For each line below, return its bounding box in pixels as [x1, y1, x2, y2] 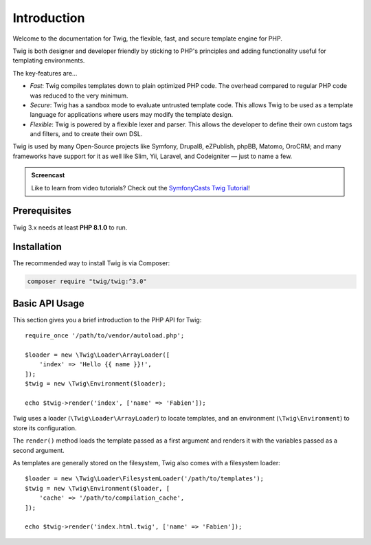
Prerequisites [12, 205, 71, 216]
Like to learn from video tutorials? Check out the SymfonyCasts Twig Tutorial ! [31, 183, 250, 192]
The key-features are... [12, 69, 78, 77]
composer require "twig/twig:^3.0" [27, 278, 147, 285]
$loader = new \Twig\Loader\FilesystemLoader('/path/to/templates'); [25, 475, 265, 482]
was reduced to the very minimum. [30, 91, 128, 100]
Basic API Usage [12, 298, 85, 309]
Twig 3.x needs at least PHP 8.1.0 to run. [12, 223, 128, 232]
